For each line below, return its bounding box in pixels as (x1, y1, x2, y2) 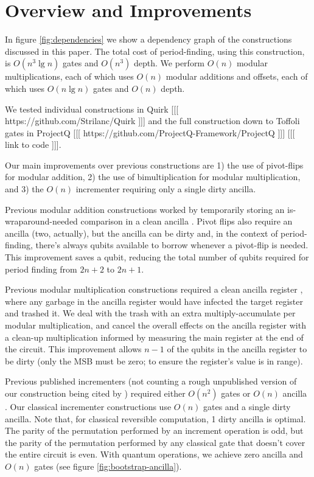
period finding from (5, 262, 77, 275)
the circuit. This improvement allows (5, 343, 142, 355)
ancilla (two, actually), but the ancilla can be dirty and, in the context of (5, 226, 278, 239)
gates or (221, 386, 251, 399)
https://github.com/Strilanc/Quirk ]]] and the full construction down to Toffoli (5, 114, 300, 127)
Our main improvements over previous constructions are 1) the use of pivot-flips (5, 158, 304, 171)
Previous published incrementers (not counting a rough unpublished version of (5, 375, 297, 388)
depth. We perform (134, 57, 205, 69)
